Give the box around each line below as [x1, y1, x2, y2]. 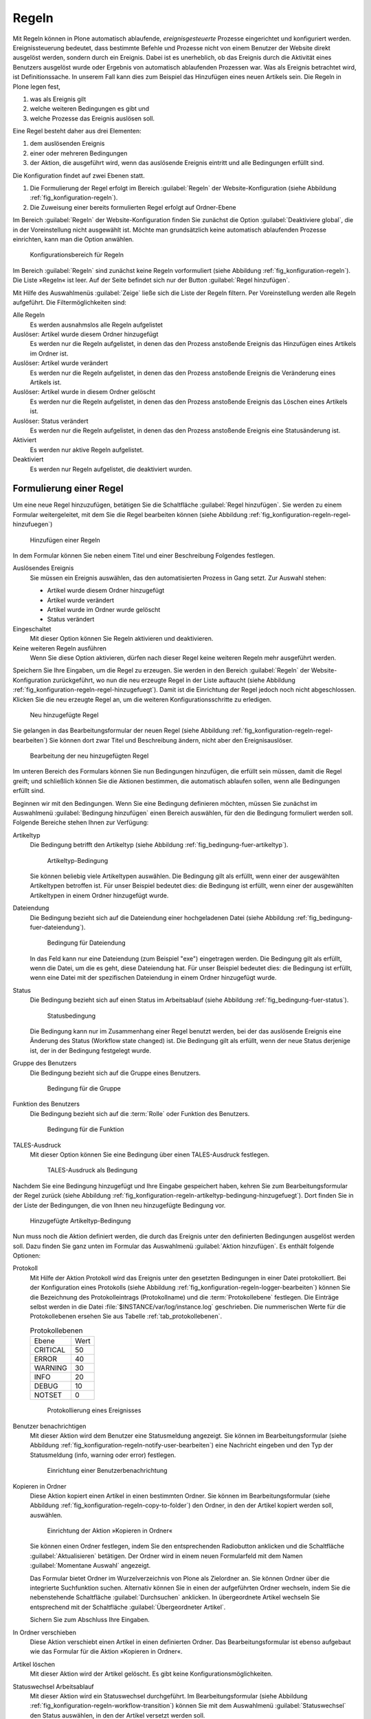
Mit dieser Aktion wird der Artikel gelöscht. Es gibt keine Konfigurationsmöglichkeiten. [30, 1669, 273, 1678]
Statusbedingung [47, 1011, 96, 1020]
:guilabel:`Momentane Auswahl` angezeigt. [30, 1562, 151, 1570]
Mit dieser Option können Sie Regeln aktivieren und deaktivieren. [30, 635, 214, 643]
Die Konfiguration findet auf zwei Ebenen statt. [12, 171, 145, 179]
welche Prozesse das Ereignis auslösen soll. [30, 114, 155, 122]
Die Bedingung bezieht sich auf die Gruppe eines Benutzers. [30, 1069, 201, 1077]
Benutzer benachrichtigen [12, 1422, 87, 1430]
